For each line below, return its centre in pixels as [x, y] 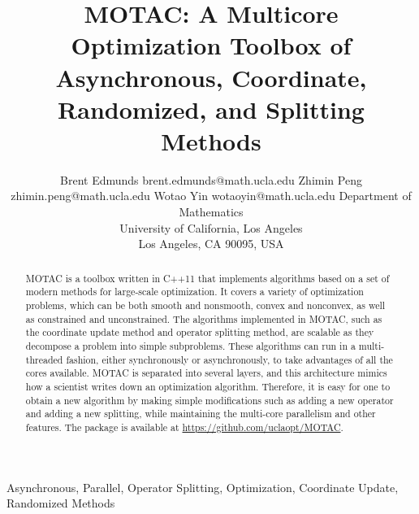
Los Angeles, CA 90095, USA [211, 244]
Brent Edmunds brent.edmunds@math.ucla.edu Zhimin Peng [211, 179]
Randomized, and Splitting [211, 109]
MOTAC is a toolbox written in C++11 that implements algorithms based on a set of [207, 278]
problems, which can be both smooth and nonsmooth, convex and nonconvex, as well [205, 305]
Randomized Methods [61, 503]
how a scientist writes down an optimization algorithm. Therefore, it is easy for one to [208, 386]
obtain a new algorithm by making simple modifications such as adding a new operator [209, 400]
